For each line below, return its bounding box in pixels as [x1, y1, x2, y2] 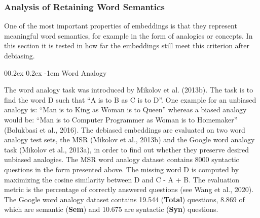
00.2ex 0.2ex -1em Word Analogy [4, 67, 107, 78]
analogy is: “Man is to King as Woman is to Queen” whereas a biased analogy [4, 104, 247, 115]
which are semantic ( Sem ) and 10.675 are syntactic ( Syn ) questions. [4, 204, 218, 214]
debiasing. [4, 50, 35, 60]
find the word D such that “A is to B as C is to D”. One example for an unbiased [4, 94, 256, 105]
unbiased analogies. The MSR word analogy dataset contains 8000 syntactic [4, 154, 239, 165]
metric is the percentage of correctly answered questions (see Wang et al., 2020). [4, 184, 254, 195]
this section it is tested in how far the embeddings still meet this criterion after [4, 40, 250, 51]
